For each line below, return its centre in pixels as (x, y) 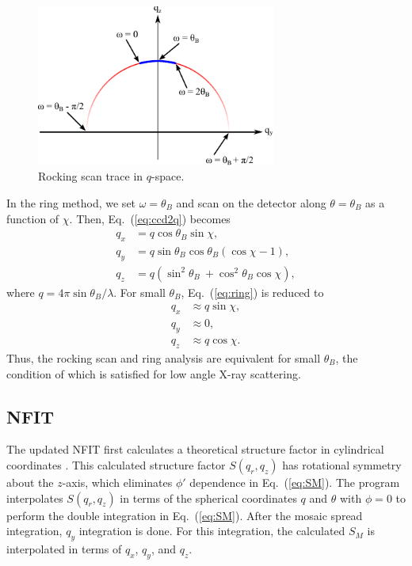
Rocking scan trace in (91, 176)
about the (30, 482)
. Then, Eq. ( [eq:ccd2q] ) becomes (150, 218)
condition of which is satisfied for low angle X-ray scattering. (154, 373)
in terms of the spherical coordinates (208, 498)
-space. (168, 176)
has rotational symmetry (342, 464)
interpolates (35, 498)
